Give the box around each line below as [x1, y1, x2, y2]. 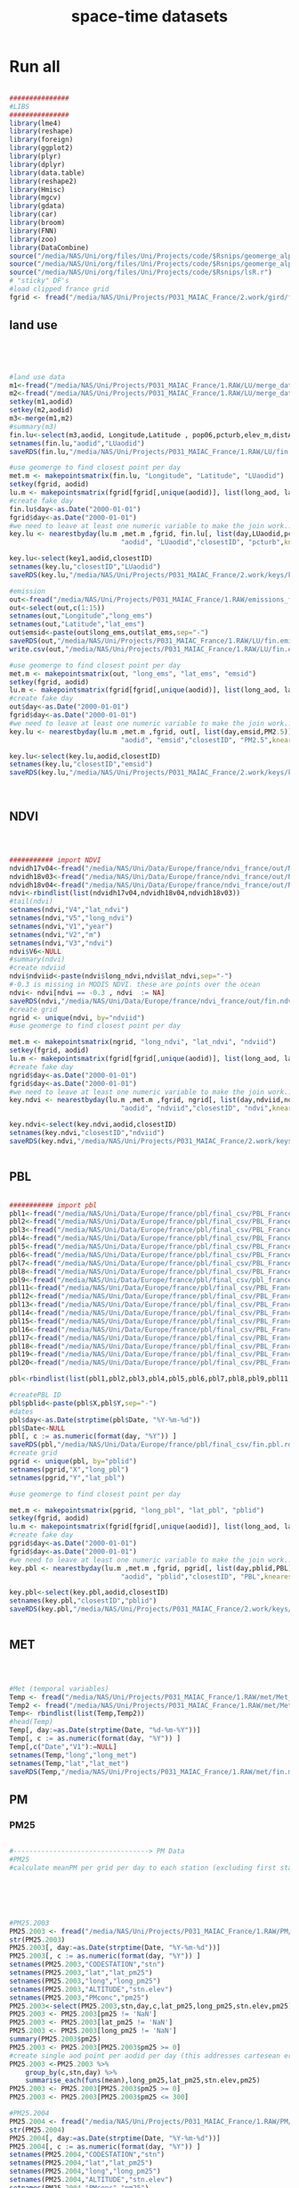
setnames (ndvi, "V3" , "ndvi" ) [9, 939, 114, 948]
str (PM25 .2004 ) [9, 2126, 66, 2134]
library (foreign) [9, 136, 74, 145]
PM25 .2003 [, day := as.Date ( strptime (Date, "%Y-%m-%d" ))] [9, 1944, 221, 1952]
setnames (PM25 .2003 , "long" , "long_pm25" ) [9, 1977, 162, 1985]
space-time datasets [70, 6, 229, 27]
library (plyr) [9, 152, 62, 162]
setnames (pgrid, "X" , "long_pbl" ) [9, 1465, 129, 1474]
